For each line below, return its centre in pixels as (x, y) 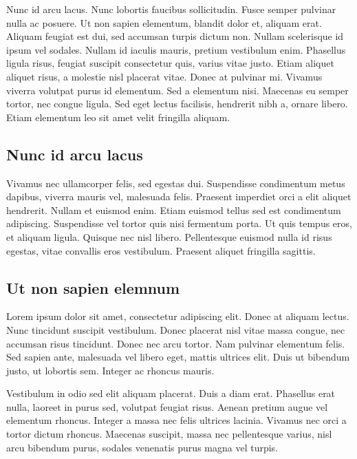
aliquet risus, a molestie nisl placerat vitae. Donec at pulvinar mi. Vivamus (164, 76)
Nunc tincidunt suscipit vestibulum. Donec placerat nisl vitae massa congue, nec (176, 329)
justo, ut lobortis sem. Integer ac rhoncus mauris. (110, 370)
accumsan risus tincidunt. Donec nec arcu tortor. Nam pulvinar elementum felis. (176, 343)
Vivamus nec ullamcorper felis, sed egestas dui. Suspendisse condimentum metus (176, 183)
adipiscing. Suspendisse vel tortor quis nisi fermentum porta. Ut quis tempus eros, (179, 223)
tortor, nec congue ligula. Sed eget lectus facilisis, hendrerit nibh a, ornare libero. (177, 104)
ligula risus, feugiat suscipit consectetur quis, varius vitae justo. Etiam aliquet (170, 63)
